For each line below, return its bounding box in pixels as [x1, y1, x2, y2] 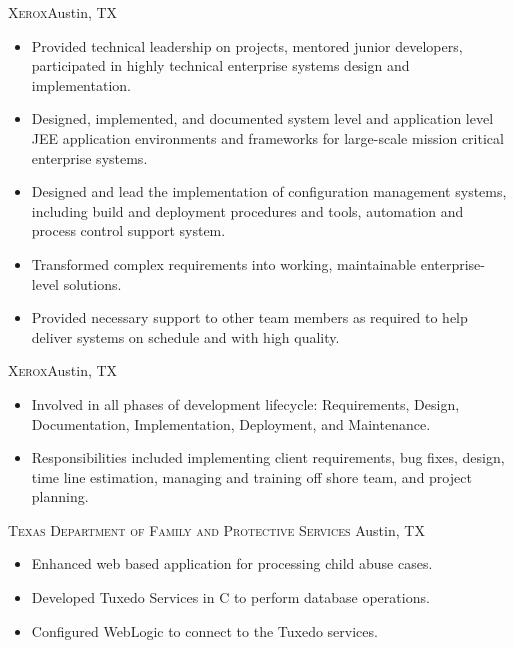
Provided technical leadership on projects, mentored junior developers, [31, 35, 463, 56]
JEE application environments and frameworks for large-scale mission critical [31, 127, 504, 148]
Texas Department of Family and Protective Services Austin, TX [8, 519, 425, 540]
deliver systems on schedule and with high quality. [31, 326, 340, 347]
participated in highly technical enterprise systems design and [31, 55, 410, 76]
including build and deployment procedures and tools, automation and [31, 200, 464, 221]
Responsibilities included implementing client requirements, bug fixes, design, [31, 447, 505, 468]
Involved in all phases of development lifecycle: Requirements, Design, [31, 393, 460, 414]
